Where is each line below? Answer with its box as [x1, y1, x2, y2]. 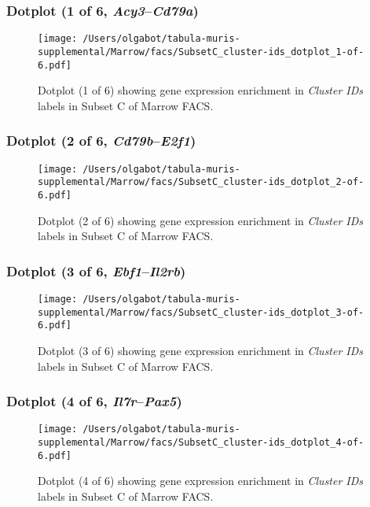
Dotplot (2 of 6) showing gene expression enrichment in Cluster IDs [38, 212, 364, 228]
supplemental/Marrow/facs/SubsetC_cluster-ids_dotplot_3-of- [38, 306, 365, 318]
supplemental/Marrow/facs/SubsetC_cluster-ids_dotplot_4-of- [38, 437, 365, 448]
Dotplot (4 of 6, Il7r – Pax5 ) [6, 391, 182, 411]
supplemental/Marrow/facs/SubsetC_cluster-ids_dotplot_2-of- [38, 176, 365, 188]
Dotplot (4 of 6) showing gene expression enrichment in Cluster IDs [38, 472, 364, 489]
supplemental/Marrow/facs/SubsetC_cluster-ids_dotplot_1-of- [38, 46, 365, 57]
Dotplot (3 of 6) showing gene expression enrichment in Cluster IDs [38, 342, 364, 358]
